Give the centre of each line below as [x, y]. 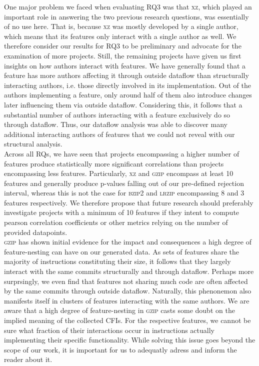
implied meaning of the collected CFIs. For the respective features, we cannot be [127, 320]
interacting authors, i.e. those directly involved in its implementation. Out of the [127, 85]
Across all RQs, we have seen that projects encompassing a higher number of [122, 153]
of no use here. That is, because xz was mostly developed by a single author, [121, 26]
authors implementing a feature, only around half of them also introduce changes [128, 95]
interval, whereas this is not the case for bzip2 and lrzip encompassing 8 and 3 [124, 193]
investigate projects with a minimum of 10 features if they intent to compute [122, 212]
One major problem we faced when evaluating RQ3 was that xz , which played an [128, 6]
